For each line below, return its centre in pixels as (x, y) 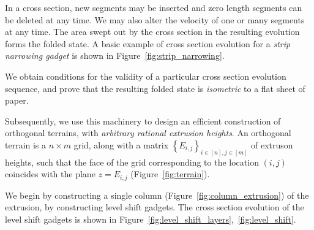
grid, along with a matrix (121, 144)
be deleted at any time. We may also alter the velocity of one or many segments (155, 19)
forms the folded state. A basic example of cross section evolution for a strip (148, 43)
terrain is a (26, 144)
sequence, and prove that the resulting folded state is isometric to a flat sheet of (155, 88)
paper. (17, 100)
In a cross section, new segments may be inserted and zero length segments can (154, 7)
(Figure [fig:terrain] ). (170, 174)
